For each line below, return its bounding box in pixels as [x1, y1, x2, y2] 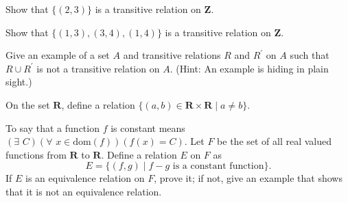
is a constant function [172, 161, 264, 172]
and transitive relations [123, 48, 221, 62]
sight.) [5, 75, 32, 89]
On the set [5, 97, 50, 111]
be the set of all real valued [217, 134, 332, 148]
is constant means [111, 120, 185, 135]
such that [290, 48, 329, 62]
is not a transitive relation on [36, 61, 160, 75]
